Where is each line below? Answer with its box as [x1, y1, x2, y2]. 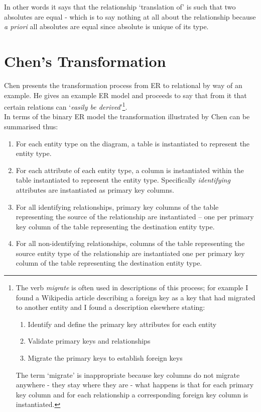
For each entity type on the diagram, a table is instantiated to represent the [16, 138, 250, 148]
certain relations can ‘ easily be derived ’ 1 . [4, 100, 127, 112]
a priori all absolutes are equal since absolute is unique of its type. [4, 21, 209, 32]
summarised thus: [4, 121, 58, 131]
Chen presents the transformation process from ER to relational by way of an [4, 79, 242, 90]
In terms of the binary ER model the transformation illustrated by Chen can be [4, 111, 250, 122]
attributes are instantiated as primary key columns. [16, 184, 174, 195]
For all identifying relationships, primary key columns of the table [16, 201, 219, 212]
